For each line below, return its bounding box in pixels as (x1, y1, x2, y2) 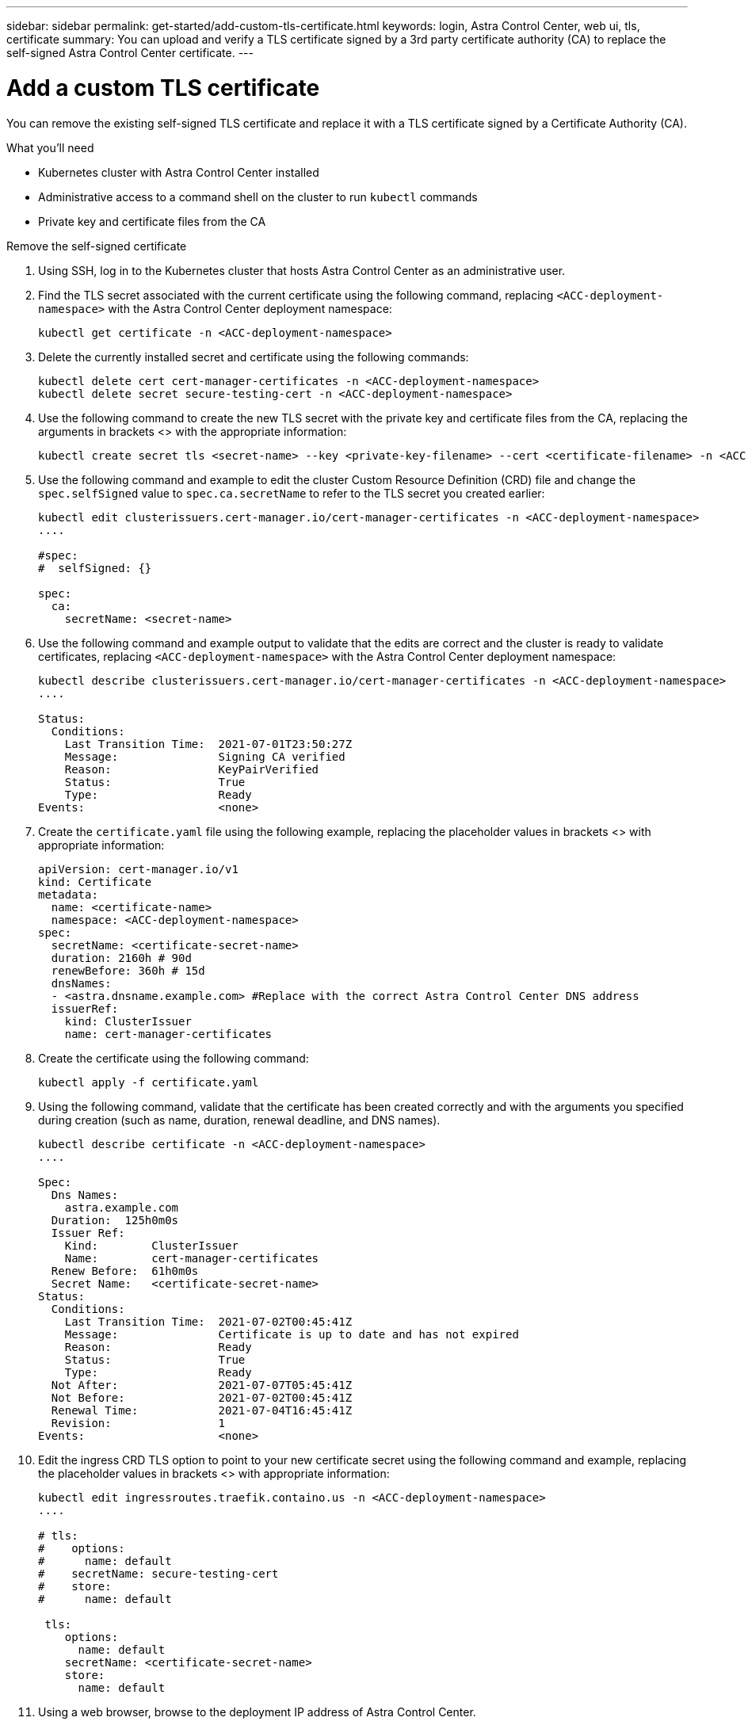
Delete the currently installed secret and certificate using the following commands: (38, 349, 469, 364)
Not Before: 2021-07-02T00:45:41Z (51, 1391, 353, 1404)
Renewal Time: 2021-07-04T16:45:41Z (51, 1403, 353, 1417)
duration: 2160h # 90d (51, 951, 192, 964)
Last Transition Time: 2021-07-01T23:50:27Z (64, 737, 353, 750)
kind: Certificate (38, 875, 152, 888)
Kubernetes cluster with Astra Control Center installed (38, 165, 319, 179)
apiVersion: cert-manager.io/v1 (38, 862, 239, 876)
